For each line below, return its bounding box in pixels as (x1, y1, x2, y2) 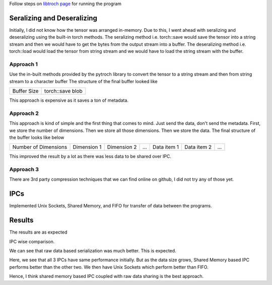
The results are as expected (9, 229, 67, 235)
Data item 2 (184, 144, 212, 151)
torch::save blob (44, 88, 83, 94)
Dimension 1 (73, 144, 102, 151)
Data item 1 (153, 144, 179, 151)
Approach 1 (9, 60, 38, 67)
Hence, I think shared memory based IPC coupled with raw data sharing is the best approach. (9, 273, 204, 279)
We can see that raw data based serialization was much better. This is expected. (9, 248, 176, 254)
